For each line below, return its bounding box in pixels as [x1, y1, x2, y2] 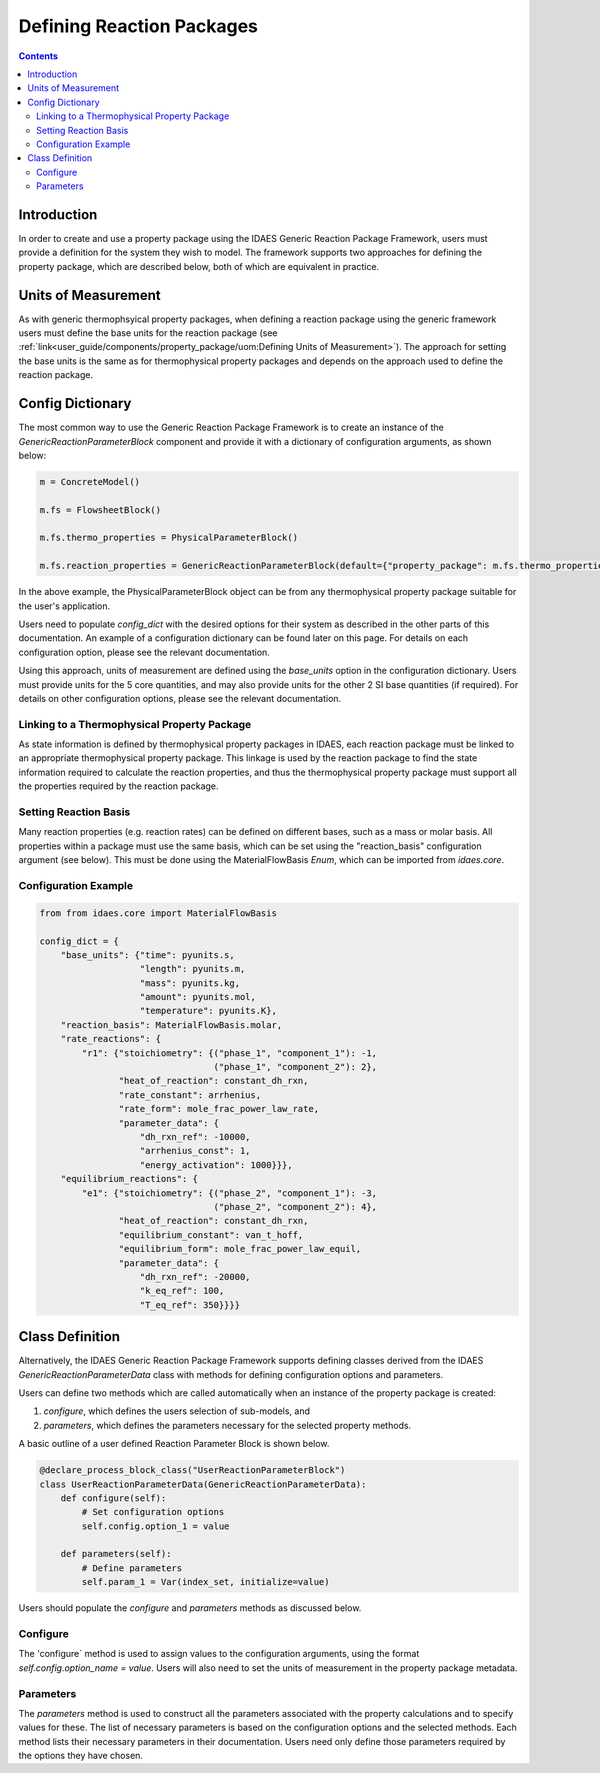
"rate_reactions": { [60, 1033, 162, 1045]
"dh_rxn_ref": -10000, [139, 1131, 251, 1142]
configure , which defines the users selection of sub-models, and [43, 1405, 310, 1417]
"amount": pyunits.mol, [139, 991, 257, 1003]
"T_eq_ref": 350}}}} [139, 1299, 240, 1310]
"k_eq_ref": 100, [139, 1285, 225, 1297]
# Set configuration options [81, 1506, 225, 1518]
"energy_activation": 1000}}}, [139, 1159, 294, 1170]
